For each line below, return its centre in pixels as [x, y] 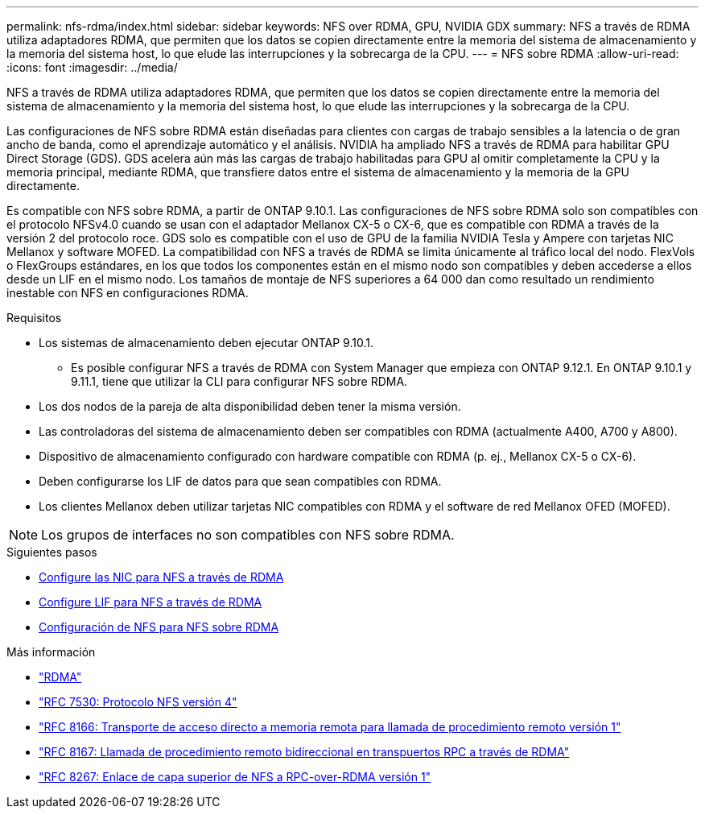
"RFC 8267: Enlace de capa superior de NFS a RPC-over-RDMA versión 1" [235, 777]
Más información [51, 652]
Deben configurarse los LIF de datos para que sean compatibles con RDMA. [240, 481]
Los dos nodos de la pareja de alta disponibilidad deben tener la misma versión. [250, 406]
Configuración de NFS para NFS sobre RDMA [159, 627]
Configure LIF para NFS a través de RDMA [150, 602]
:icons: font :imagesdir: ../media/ [92, 67]
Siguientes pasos [52, 552]
